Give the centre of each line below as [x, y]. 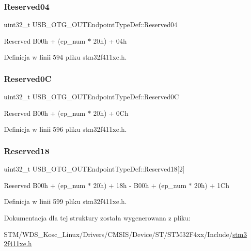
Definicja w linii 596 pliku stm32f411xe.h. [65, 129]
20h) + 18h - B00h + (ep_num [140, 185]
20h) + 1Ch [212, 185]
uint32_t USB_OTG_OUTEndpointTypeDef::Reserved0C [92, 97]
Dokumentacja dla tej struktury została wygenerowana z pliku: [97, 218]
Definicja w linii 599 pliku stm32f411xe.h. [65, 201]
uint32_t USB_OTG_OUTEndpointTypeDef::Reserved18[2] [94, 169]
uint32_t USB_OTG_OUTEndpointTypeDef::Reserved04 [91, 24]
